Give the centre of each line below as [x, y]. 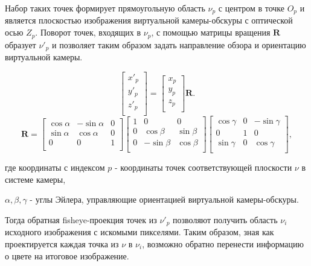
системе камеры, [35, 179]
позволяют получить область [225, 219]
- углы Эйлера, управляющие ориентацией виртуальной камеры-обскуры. [164, 199]
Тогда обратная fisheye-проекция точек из [81, 219]
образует [21, 44]
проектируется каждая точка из [62, 244]
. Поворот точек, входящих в [88, 32]
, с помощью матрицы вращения [211, 32]
